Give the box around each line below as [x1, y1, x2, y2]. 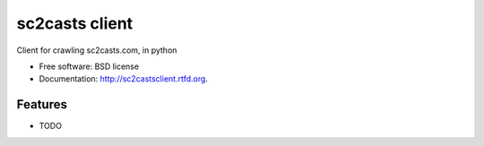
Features [16, 97, 67, 112]
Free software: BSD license [39, 61, 139, 72]
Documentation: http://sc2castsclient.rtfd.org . [39, 73, 208, 84]
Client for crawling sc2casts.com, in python [16, 45, 177, 56]
